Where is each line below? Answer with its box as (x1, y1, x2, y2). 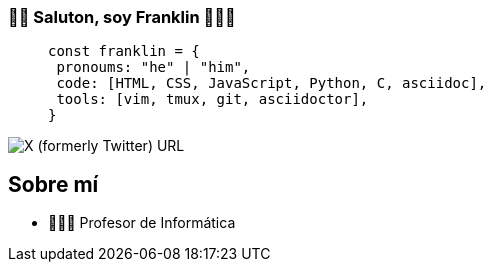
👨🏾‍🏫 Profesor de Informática (48, 214, 236, 232)
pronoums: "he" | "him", (56, 59, 251, 76)
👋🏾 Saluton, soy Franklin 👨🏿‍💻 (8, 7, 236, 27)
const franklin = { (48, 43, 200, 60)
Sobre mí (8, 171, 99, 197)
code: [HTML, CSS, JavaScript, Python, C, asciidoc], (56, 75, 487, 92)
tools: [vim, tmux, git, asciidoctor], (56, 91, 369, 108)
